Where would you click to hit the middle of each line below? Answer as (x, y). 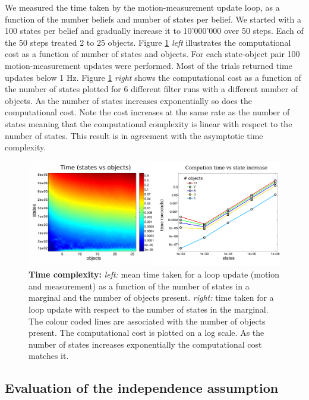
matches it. (49, 356)
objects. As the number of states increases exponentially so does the (128, 100)
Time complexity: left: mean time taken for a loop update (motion (154, 274)
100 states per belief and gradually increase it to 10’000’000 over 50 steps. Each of (154, 31)
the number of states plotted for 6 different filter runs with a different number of (152, 89)
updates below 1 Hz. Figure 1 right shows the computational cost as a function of (153, 77)
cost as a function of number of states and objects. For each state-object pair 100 (152, 54)
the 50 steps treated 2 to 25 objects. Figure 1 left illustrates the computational (148, 42)
